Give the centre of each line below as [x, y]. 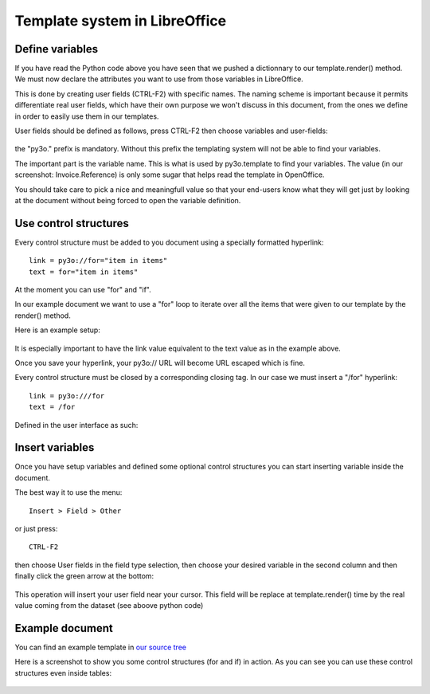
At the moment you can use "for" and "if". [83, 290]
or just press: [36, 529]
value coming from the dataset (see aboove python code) [109, 605]
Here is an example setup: [58, 330]
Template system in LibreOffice [121, 21]
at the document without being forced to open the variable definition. [128, 200]
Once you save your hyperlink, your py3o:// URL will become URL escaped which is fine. [160, 363]
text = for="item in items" [84, 272]
